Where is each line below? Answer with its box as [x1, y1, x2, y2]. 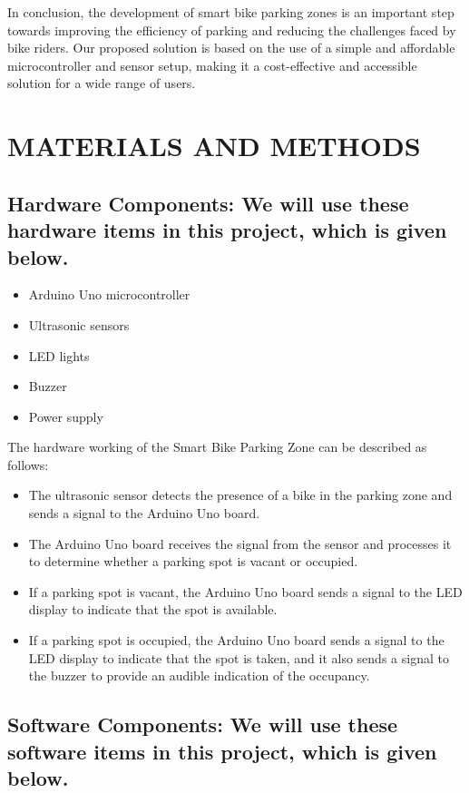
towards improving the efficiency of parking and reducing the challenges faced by [7, 20, 456, 39]
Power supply [28, 406, 103, 426]
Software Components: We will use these [7, 710, 398, 739]
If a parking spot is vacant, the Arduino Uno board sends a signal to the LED [28, 582, 463, 601]
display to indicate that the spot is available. [28, 600, 278, 619]
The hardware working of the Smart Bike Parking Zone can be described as [7, 437, 427, 456]
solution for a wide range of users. [7, 73, 196, 93]
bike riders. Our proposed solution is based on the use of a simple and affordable [7, 38, 455, 57]
